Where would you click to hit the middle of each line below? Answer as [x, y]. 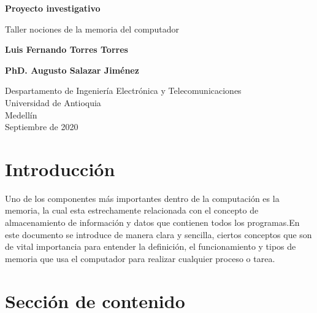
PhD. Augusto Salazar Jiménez [72, 70]
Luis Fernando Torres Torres [67, 49]
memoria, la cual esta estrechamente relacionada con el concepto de [132, 210]
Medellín [21, 114]
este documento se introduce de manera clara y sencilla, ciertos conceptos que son [158, 234]
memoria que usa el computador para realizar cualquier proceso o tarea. [140, 258]
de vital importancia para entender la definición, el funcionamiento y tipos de [151, 246]
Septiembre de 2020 [42, 127]
